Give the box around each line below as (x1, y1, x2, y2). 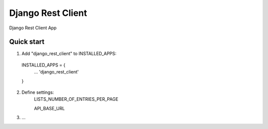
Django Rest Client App (9, 25, 57, 31)
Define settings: (21, 89, 54, 95)
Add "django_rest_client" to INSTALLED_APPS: (21, 51, 117, 57)
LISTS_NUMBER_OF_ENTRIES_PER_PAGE (34, 96, 119, 102)
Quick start (9, 38, 45, 46)
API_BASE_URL (34, 105, 65, 111)
